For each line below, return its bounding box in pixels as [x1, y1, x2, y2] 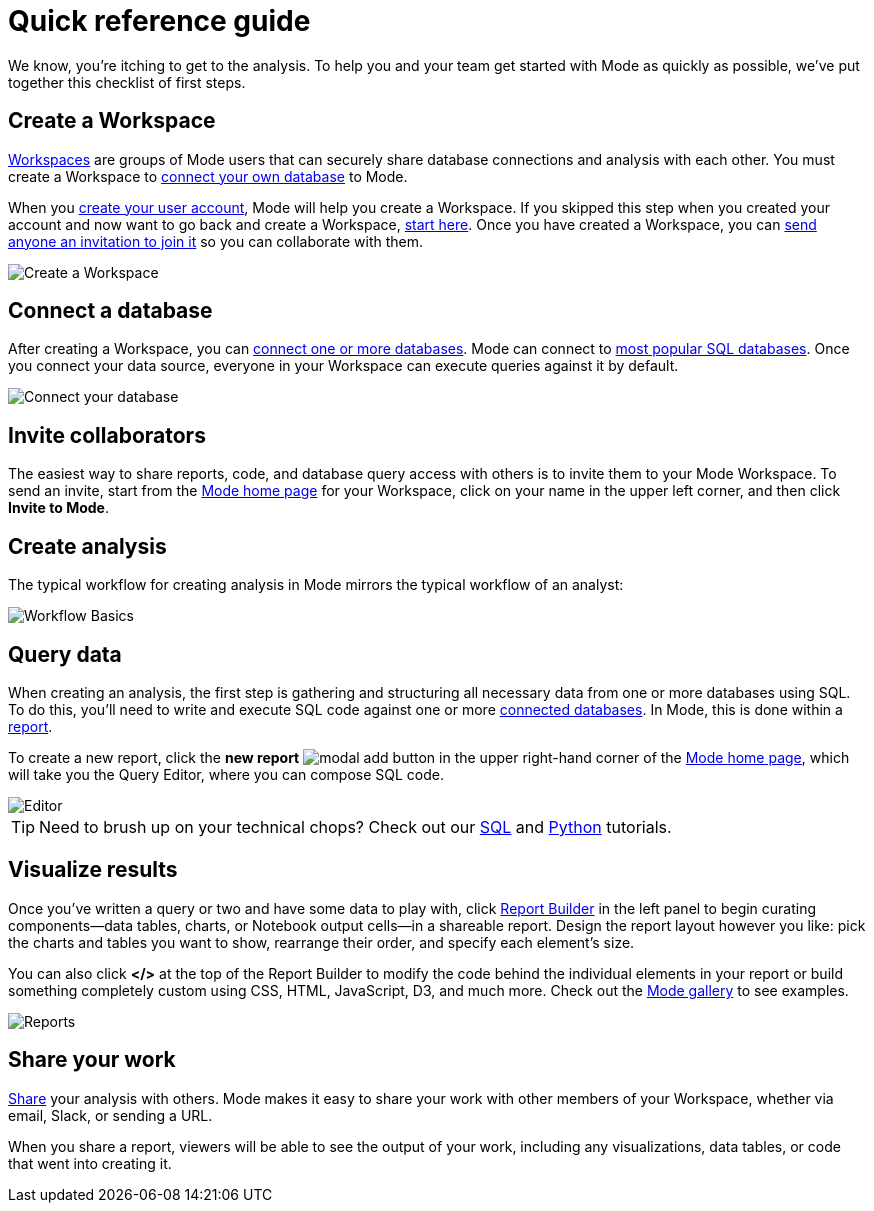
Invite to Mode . [8, 499, 109, 517]
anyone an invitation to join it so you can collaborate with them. [8, 232, 424, 250]
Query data [8, 641, 122, 667]
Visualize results [8, 857, 178, 883]
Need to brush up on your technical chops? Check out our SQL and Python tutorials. [39, 816, 672, 837]
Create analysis [8, 533, 167, 559]
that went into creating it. [8, 1154, 172, 1172]
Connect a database [8, 298, 213, 324]
